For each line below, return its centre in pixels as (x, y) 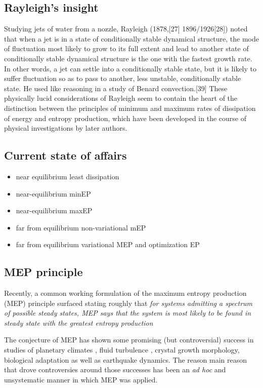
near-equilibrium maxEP (54, 210)
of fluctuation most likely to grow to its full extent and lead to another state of (126, 48)
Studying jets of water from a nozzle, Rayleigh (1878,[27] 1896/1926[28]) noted (126, 29)
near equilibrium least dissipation (68, 176)
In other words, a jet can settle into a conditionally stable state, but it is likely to (130, 68)
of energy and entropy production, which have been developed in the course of (125, 118)
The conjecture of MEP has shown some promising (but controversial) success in (129, 340)
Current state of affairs (65, 155)
